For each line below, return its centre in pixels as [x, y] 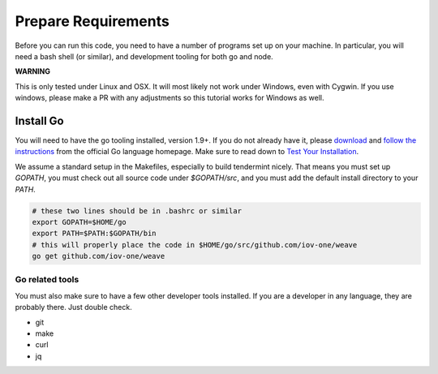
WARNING [32, 71]
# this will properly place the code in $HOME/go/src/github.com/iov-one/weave [195, 245]
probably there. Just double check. [74, 307]
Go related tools [47, 280]
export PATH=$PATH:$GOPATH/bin [94, 234]
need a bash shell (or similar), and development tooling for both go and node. [144, 56]
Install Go [39, 120]
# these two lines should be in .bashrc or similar [137, 211]
